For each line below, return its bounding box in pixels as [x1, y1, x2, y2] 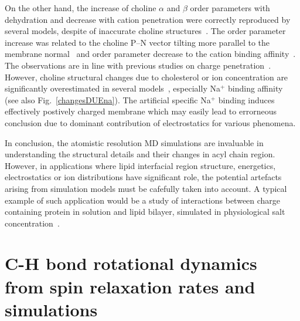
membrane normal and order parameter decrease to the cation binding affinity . [5, 48, 296, 60]
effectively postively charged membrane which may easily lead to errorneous [5, 105, 277, 117]
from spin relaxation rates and [5, 274, 255, 298]
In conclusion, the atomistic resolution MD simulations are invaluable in [5, 136, 264, 148]
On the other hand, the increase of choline [5, 2, 156, 13]
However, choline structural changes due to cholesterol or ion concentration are [5, 70, 288, 83]
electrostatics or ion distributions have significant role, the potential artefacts [5, 171, 282, 183]
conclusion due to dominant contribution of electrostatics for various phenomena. [5, 116, 296, 129]
